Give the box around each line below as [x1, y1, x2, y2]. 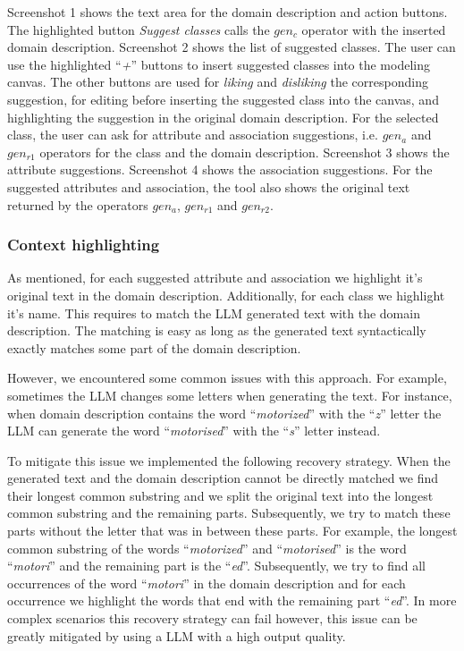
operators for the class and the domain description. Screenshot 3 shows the [39, 142, 450, 161]
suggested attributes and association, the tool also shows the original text [7, 177, 410, 196]
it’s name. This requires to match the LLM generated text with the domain [7, 303, 420, 322]
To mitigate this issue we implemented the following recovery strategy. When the [7, 451, 451, 469]
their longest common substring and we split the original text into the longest [7, 486, 434, 504]
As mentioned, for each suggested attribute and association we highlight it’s [7, 268, 423, 287]
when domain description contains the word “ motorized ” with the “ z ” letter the [7, 403, 442, 422]
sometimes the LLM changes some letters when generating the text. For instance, [7, 385, 452, 404]
